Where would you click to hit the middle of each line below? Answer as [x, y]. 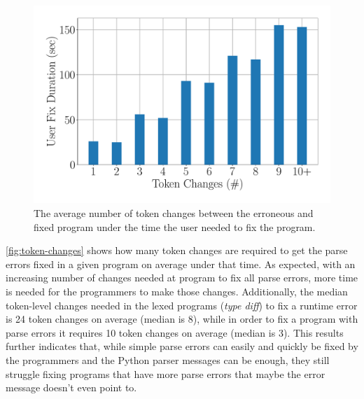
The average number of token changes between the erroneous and [174, 212]
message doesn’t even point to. [71, 387]
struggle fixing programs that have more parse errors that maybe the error [166, 373]
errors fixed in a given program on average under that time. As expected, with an [181, 264]
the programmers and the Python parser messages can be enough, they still [168, 359]
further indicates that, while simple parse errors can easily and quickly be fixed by [182, 346]
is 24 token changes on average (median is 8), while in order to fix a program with [182, 319]
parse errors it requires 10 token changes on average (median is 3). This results [175, 332]
